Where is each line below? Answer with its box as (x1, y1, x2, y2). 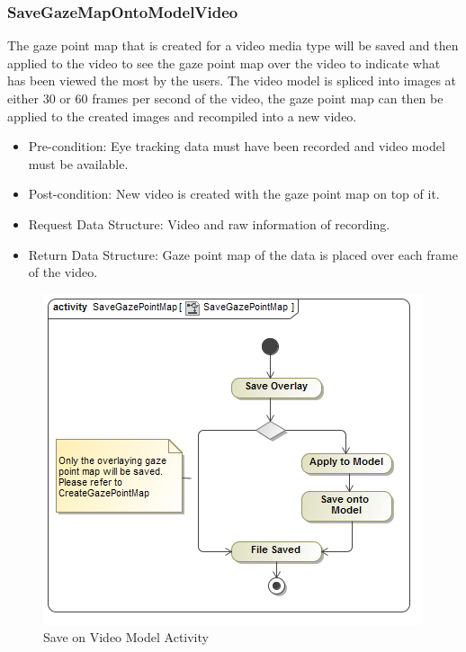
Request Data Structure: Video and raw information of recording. (28, 214, 390, 233)
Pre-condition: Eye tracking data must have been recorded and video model (28, 137, 445, 156)
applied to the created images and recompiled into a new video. (7, 106, 357, 125)
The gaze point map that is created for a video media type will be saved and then (7, 36, 459, 55)
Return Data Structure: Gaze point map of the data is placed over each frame (28, 245, 458, 263)
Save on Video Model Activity (43, 628, 209, 647)
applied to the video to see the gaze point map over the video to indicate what (7, 53, 441, 72)
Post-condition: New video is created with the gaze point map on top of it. (28, 184, 440, 203)
